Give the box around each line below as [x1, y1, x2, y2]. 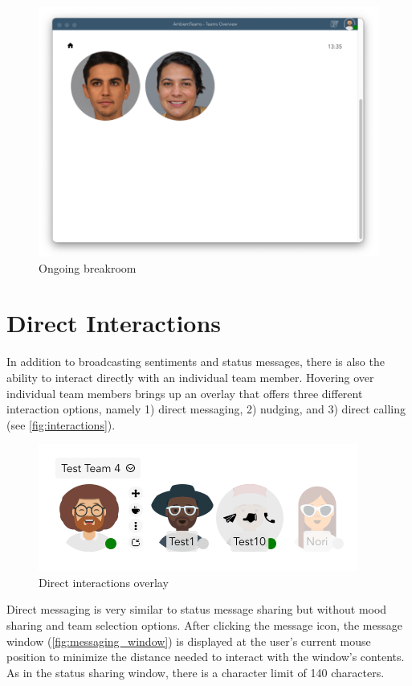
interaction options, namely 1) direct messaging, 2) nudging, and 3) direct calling [6, 401, 406, 417]
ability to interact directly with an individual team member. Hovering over [6, 368, 374, 385]
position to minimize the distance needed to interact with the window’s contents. [6, 648, 405, 665]
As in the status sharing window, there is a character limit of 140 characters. [6, 663, 385, 680]
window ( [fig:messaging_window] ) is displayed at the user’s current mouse [6, 632, 371, 649]
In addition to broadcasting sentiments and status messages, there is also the [6, 353, 385, 370]
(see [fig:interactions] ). [6, 416, 116, 433]
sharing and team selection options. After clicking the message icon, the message [6, 617, 402, 634]
